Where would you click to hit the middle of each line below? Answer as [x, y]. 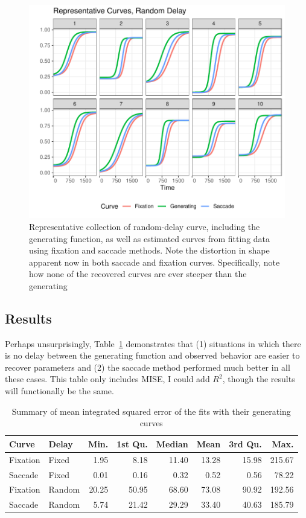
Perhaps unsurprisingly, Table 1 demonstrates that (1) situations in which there [153, 343]
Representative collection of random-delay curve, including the [145, 226]
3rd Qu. [245, 443]
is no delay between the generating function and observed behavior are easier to [152, 355]
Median [172, 443]
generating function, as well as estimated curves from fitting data [150, 238]
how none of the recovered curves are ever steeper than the [138, 274]
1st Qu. [132, 443]
